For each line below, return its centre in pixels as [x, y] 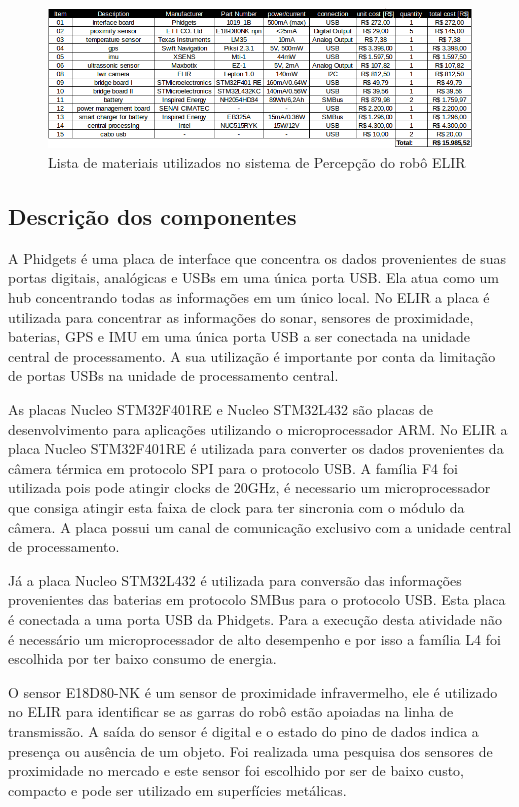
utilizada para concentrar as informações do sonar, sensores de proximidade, [241, 316]
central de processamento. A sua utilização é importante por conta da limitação [252, 355]
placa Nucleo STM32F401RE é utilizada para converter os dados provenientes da [256, 448]
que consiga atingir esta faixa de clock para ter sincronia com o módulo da [236, 507]
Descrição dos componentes [152, 216]
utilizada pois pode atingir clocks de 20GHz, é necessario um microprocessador [249, 487]
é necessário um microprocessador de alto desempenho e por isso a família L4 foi [254, 638]
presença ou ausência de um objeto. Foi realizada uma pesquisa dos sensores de [250, 750]
